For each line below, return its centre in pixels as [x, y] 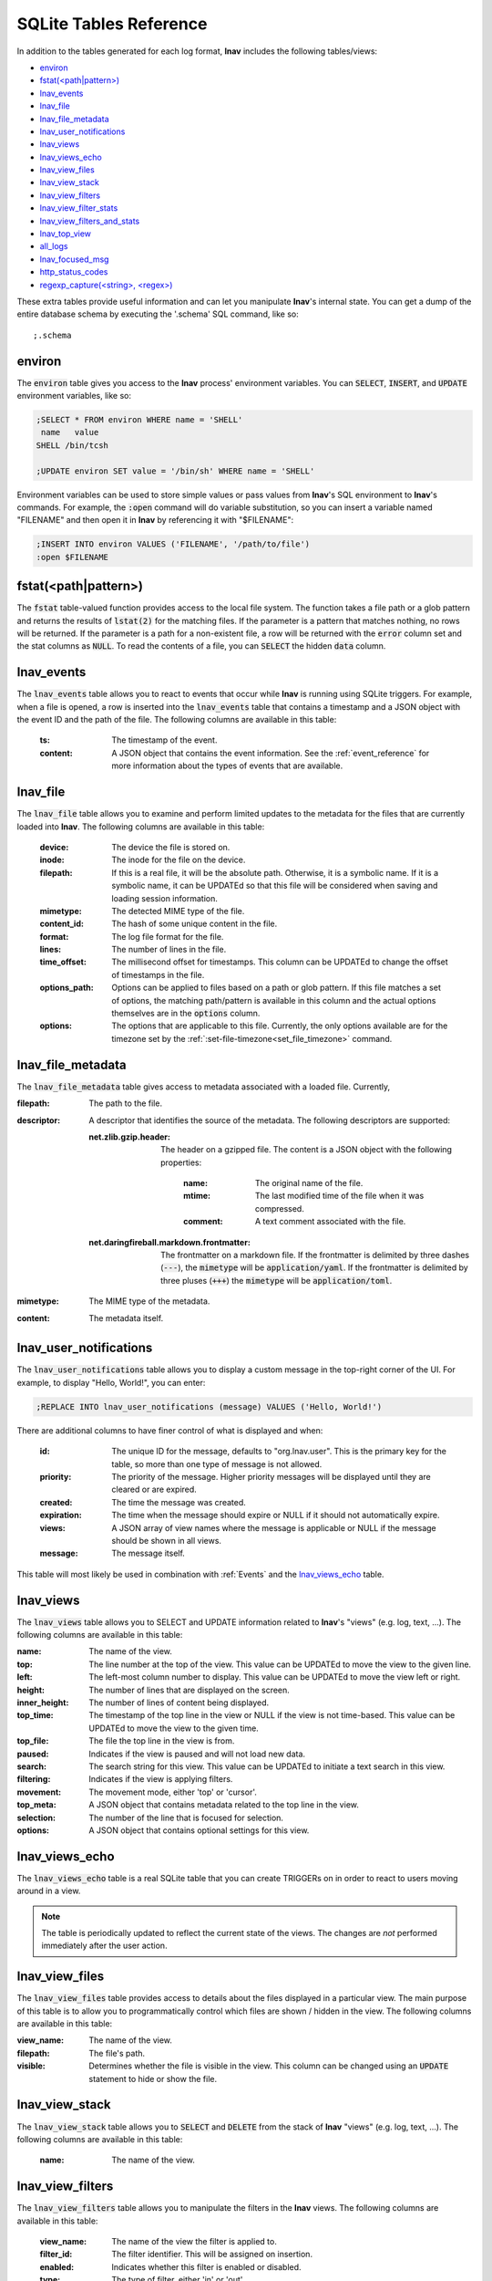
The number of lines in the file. [169, 950]
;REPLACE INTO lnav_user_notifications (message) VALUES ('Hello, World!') [209, 1406]
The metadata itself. [126, 1318]
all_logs [54, 246]
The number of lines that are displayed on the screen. [190, 1690]
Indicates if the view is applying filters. [161, 1779]
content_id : [61, 924]
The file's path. [117, 2053]
